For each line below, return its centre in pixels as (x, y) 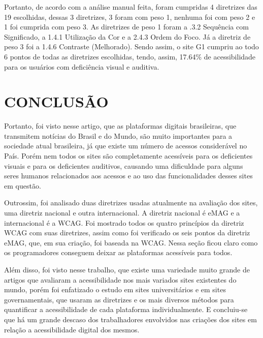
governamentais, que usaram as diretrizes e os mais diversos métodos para (119, 299)
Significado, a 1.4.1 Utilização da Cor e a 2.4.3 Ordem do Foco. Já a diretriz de (127, 36)
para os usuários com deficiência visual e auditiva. (82, 66)
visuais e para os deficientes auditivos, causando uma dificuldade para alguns (124, 165)
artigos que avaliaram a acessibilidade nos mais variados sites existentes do (120, 279)
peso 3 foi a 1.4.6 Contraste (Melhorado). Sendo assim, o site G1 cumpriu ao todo (131, 47)
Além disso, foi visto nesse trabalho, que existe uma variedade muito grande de (127, 269)
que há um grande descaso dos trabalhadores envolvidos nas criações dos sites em (130, 319)
